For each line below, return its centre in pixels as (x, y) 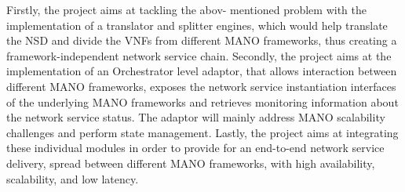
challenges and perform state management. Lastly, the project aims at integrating (202, 132)
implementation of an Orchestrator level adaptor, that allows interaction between (202, 71)
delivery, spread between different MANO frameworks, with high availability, (191, 163)
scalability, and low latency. (73, 178)
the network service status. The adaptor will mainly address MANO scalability (196, 117)
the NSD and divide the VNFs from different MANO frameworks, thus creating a (202, 40)
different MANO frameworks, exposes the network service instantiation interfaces (201, 86)
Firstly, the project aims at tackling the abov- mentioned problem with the (186, 9)
